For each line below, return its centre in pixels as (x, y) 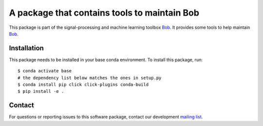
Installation (26, 48)
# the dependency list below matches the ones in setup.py (90, 78)
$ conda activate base (45, 71)
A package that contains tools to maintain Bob (104, 13)
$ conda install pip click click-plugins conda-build (83, 85)
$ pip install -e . (41, 91)
